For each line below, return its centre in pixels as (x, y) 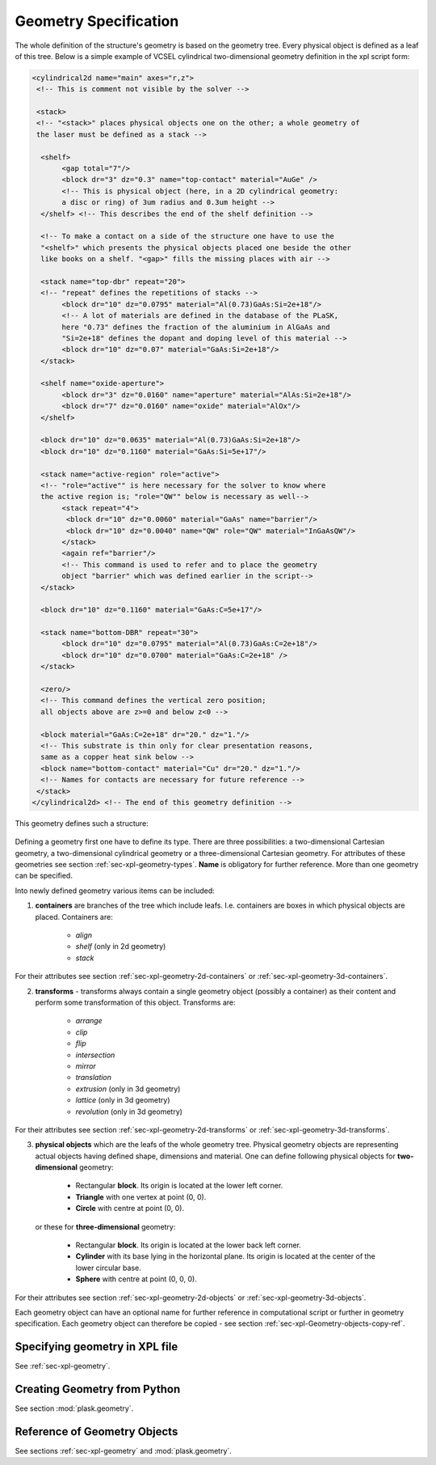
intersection (95, 1055)
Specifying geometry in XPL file (96, 1347)
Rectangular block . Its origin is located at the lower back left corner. (189, 1245)
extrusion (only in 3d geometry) (128, 1089)
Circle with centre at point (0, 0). (130, 1209)
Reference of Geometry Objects (96, 1431)
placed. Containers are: (74, 917)
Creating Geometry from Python (98, 1389)
